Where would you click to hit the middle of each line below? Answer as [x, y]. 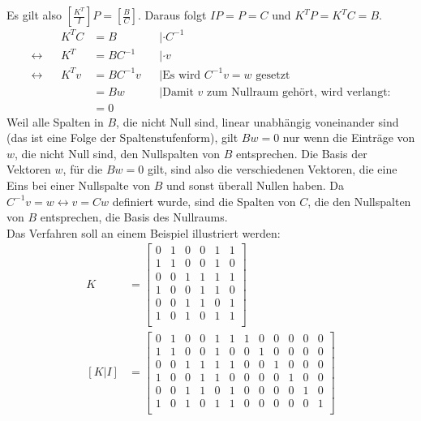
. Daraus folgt [172, 15]
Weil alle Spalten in [55, 121]
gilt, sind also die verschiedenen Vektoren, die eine [272, 169]
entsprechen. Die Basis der [301, 153]
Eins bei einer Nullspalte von [78, 185]
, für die [83, 169]
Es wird [182, 75]
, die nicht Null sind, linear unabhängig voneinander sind [258, 121]
